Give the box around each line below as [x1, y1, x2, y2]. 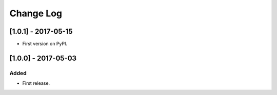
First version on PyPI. [22, 41, 68, 47]
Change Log [9, 8, 63, 19]
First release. [22, 80, 50, 86]
